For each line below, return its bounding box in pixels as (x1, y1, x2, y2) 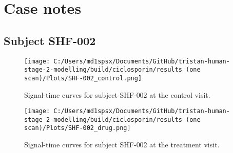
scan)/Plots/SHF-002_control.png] (24, 74, 142, 82)
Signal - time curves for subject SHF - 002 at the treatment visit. (24, 139, 220, 150)
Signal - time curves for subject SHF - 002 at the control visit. (24, 89, 210, 100)
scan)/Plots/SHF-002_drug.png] (24, 124, 131, 132)
